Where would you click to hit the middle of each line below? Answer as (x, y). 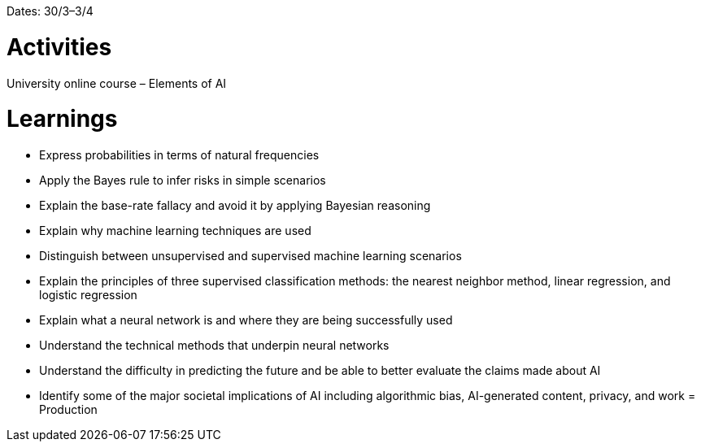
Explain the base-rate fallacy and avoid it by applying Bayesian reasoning (235, 205)
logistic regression (88, 295)
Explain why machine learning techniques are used (175, 231)
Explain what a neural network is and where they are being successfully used (246, 320)
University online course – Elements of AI (117, 83)
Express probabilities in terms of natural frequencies (179, 155)
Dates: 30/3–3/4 (50, 11)
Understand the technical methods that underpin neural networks (214, 345)
